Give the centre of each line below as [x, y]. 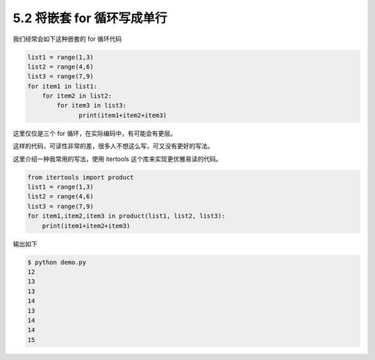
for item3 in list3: [92, 105]
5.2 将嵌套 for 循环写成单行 [90, 18]
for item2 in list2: [77, 96]
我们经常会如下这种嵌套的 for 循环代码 [67, 39]
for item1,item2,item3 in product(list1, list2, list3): [126, 216]
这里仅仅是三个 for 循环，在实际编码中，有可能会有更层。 [95, 133]
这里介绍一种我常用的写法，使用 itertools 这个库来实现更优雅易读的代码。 [117, 159]
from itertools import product [81, 177]
